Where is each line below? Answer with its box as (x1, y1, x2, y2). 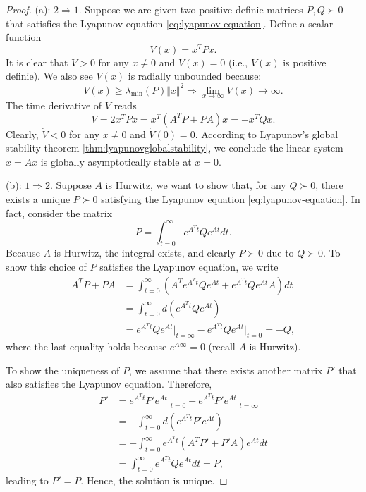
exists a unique (6, 191, 71, 206)
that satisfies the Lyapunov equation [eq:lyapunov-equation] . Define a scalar (6, 16, 334, 30)
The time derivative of (6, 97, 102, 112)
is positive (283, 54, 327, 69)
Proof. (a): (6, 2, 51, 16)
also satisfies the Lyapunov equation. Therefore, (6, 376, 212, 391)
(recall (208, 339, 236, 354)
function (6, 30, 42, 44)
